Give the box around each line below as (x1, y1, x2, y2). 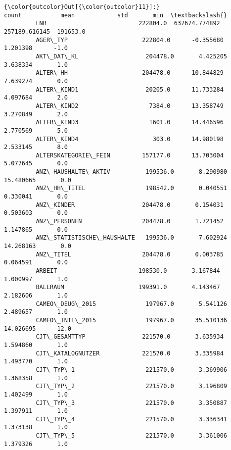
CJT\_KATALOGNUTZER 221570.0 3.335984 (36, 350, 224, 357)
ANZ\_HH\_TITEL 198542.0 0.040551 (36, 185, 228, 192)
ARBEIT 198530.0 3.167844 (36, 267, 220, 274)
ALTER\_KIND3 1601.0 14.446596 (36, 119, 224, 126)
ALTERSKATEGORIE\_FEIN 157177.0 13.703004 (36, 151, 224, 159)
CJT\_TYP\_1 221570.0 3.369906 (36, 366, 228, 373)
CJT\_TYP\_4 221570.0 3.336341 (36, 415, 228, 423)
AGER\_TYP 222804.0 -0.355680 (36, 36, 224, 44)
